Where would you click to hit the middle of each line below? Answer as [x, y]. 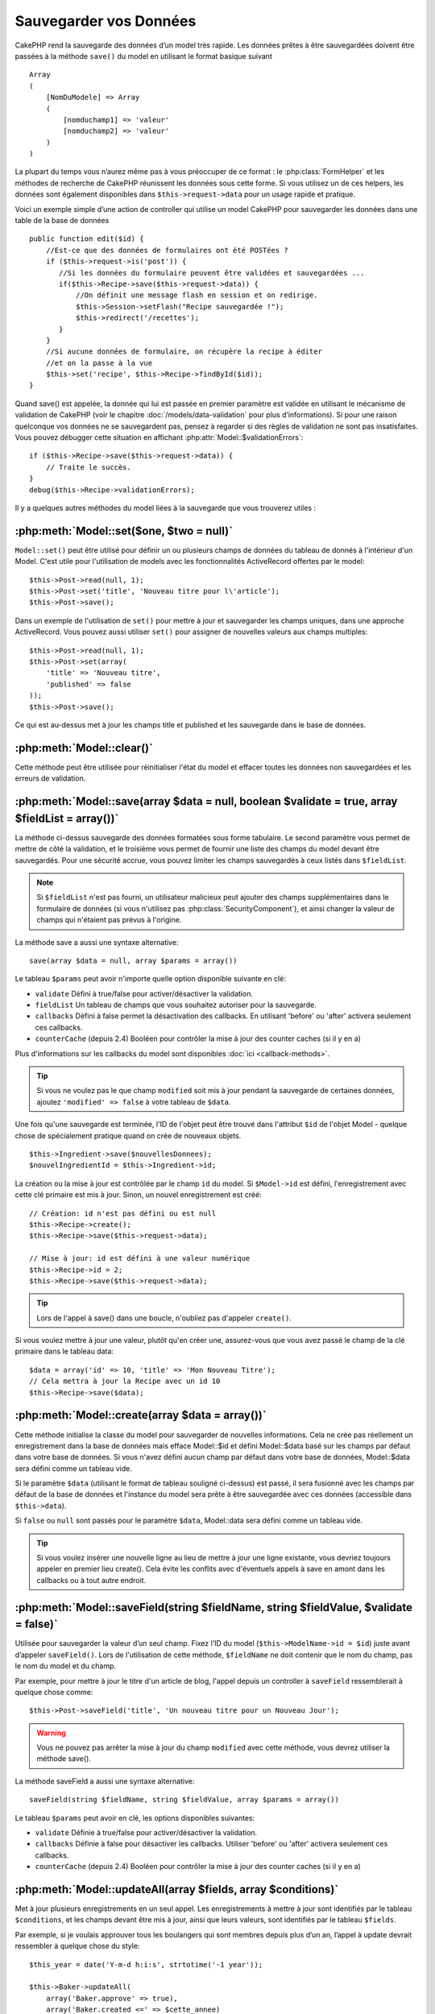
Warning [51, 1733]
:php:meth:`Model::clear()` [84, 748]
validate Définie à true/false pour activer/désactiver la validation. [146, 1833]
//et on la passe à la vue [99, 363]
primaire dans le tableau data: [64, 1351]
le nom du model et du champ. [66, 1666]
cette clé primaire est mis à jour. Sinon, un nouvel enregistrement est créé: [138, 1195]
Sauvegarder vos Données [106, 21]
